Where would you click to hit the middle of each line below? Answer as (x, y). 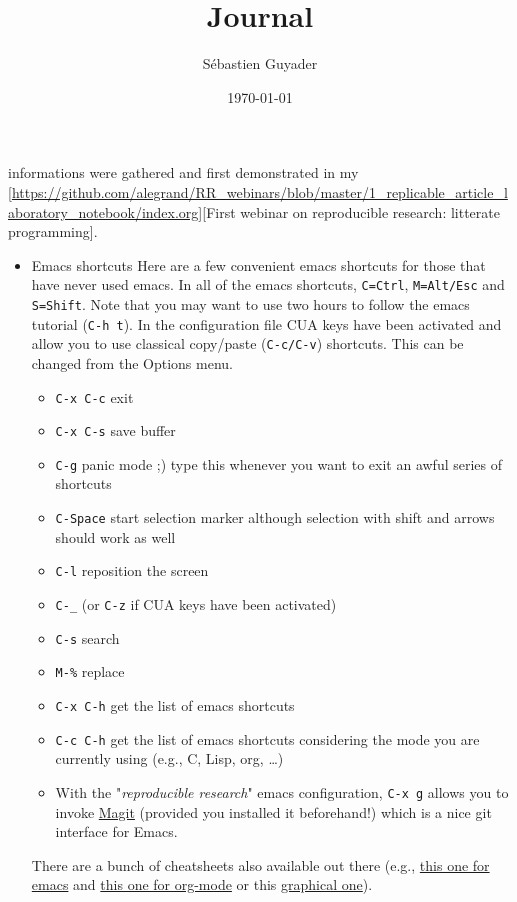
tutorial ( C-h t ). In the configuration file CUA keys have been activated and (266, 323)
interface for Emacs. (116, 831)
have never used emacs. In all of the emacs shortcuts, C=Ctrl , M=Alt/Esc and (268, 284)
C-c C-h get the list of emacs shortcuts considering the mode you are (267, 738)
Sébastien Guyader (260, 63)
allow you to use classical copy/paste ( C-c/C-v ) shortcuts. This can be (247, 343)
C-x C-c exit (94, 396)
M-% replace (90, 671)
